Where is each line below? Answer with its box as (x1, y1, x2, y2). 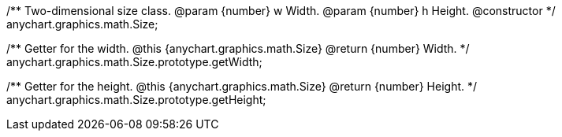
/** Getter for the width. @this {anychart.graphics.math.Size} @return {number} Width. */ (6, 42, 470, 55)
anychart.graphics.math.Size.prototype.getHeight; (6, 93, 266, 106)
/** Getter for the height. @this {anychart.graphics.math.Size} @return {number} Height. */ (6, 80, 478, 93)
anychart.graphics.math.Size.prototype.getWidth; (6, 55, 262, 68)
